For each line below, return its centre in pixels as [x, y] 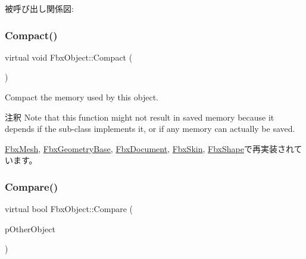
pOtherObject [30, 228]
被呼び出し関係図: [39, 8]
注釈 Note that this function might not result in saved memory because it [140, 117]
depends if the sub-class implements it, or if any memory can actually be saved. [150, 129]
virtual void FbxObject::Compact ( [69, 57]
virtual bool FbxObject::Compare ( [69, 209]
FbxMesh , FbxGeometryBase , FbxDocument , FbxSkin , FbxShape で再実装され [149, 148]
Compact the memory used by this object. [82, 97]
